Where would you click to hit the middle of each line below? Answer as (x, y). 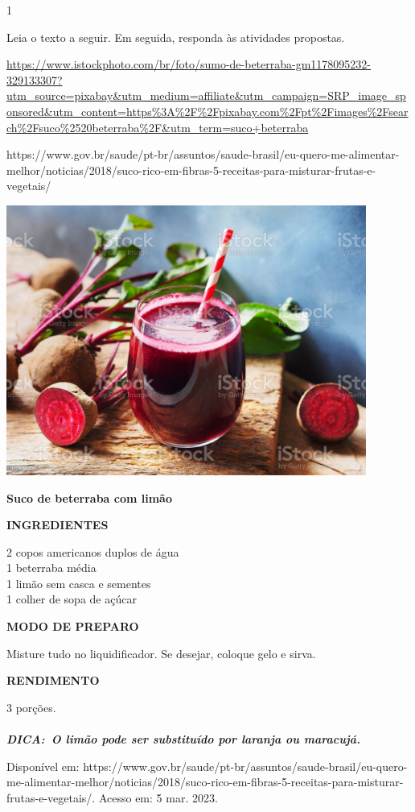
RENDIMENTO (53, 680)
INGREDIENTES (58, 525)
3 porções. (31, 707)
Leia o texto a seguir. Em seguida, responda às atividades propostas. (176, 37)
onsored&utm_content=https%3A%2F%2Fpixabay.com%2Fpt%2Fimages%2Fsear (207, 111)
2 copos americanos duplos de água (93, 551)
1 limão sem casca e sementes (79, 583)
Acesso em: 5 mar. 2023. (158, 797)
